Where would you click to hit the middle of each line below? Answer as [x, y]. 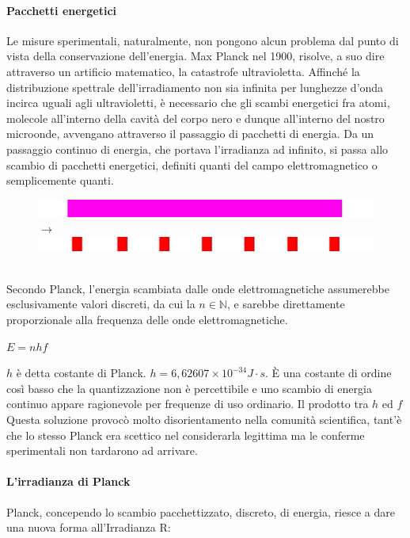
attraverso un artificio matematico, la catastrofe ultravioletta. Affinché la [183, 71]
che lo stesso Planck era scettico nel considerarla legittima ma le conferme [186, 435]
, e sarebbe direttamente [286, 304]
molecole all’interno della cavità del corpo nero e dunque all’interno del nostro [196, 118]
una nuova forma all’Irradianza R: [89, 527]
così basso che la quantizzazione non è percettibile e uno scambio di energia [189, 388]
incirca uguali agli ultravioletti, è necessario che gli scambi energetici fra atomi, [198, 103]
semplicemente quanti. [60, 180]
